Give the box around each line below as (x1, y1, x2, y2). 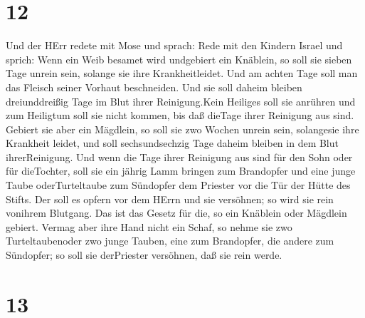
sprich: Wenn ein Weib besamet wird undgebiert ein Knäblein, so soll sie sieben (6, 51, 352, 66)
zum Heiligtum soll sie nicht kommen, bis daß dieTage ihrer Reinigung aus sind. (6, 108, 354, 123)
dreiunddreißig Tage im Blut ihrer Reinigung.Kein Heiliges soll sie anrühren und (6, 93, 356, 108)
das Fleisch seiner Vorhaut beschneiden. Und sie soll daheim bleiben (6, 79, 302, 94)
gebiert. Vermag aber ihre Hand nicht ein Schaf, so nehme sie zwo (6, 219, 292, 234)
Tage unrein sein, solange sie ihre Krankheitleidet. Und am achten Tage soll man (6, 66, 358, 81)
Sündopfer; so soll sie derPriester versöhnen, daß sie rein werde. (6, 247, 282, 262)
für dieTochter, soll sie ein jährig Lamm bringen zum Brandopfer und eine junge (6, 163, 356, 178)
